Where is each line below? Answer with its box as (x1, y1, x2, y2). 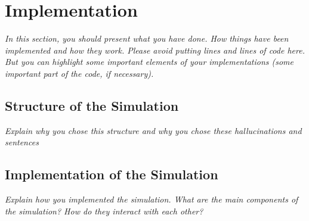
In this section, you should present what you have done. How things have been (5, 32, 289, 45)
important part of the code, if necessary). (5, 67, 154, 79)
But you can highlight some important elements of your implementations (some (5, 55, 293, 68)
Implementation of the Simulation (5, 165, 218, 183)
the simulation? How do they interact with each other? (5, 204, 203, 217)
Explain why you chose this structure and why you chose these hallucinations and (5, 124, 302, 136)
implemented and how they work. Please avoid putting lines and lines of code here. (5, 43, 305, 56)
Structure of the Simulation (5, 96, 179, 114)
